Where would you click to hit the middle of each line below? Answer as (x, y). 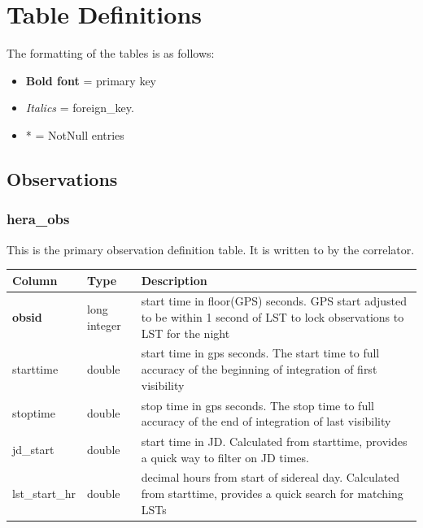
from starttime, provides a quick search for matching (272, 493)
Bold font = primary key (91, 80)
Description (174, 280)
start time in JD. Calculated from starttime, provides (274, 441)
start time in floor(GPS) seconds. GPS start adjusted (274, 301)
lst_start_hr (44, 493)
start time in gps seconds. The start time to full (260, 353)
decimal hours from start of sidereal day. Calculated (270, 477)
